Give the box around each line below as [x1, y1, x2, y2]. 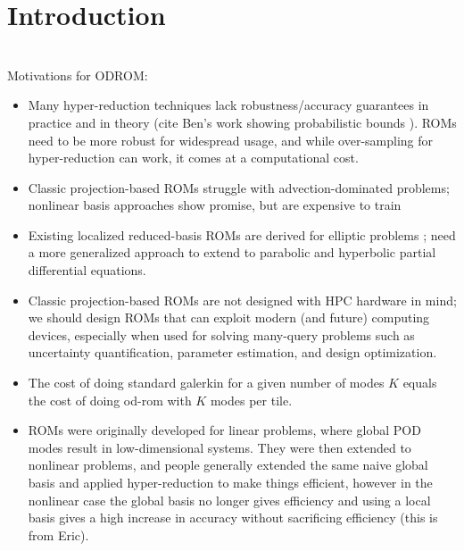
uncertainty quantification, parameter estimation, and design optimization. [28, 343, 437, 362]
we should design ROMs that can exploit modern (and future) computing [28, 308, 430, 327]
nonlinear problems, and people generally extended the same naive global [28, 455, 428, 474]
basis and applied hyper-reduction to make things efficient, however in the [28, 473, 433, 491]
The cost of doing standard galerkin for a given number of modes [28, 373, 385, 392]
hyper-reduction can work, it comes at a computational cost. [28, 148, 359, 167]
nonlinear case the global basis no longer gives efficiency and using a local [28, 490, 431, 509]
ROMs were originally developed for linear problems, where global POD [28, 421, 421, 439]
